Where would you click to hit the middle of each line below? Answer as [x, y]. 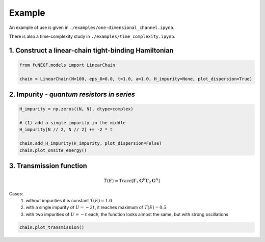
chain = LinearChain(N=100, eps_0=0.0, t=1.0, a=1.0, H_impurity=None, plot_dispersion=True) [136, 79]
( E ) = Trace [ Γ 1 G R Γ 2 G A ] [133, 181]
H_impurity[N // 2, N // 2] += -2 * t [66, 130]
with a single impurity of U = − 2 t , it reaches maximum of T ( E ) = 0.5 [96, 207]
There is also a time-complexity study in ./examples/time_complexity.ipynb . [92, 36]
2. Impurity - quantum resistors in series [72, 94]
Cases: [16, 193]
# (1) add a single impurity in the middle [73, 123]
